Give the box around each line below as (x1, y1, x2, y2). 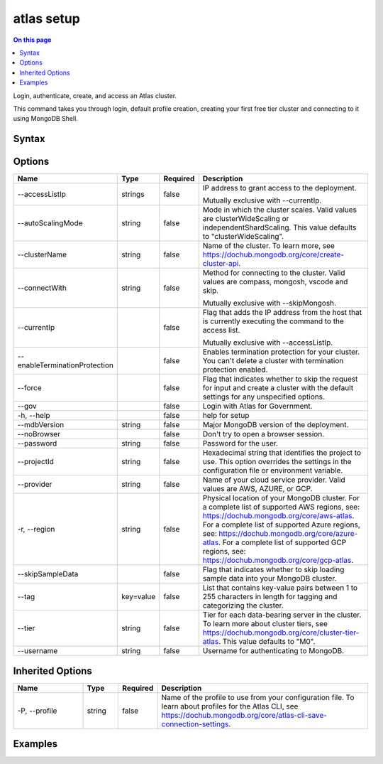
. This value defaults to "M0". (218, 637, 316, 647)
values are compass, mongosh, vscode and (202, 277, 348, 287)
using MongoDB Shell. (13, 114, 78, 123)
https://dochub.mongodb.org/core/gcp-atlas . (202, 555, 354, 565)
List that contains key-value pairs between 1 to (202, 583, 358, 593)
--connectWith (17, 283, 67, 293)
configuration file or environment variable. (202, 466, 343, 475)
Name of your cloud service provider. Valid (202, 475, 345, 485)
